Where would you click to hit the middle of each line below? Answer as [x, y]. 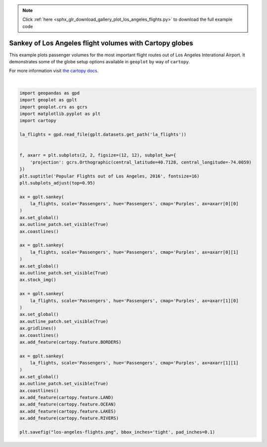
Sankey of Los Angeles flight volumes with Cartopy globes [101, 43]
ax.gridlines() [38, 328]
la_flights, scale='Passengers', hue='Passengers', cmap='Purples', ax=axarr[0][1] [134, 252]
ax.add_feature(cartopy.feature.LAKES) [68, 411]
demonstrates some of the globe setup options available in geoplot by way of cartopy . [100, 62]
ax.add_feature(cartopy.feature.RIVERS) [69, 418]
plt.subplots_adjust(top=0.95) [58, 183]
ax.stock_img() [38, 280]
